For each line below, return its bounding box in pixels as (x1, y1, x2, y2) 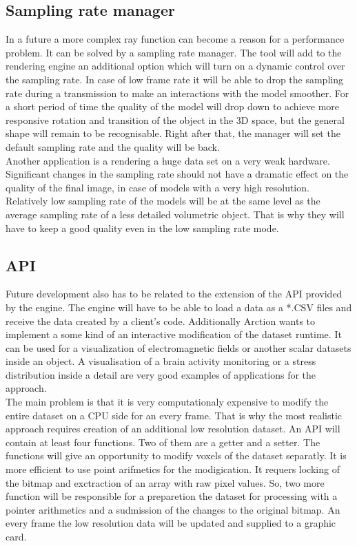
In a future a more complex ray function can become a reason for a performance (6, 32, 345, 46)
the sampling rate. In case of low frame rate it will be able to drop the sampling (6, 72, 343, 86)
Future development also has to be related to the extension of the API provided (6, 286, 343, 301)
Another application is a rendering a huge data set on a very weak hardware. (6, 153, 330, 167)
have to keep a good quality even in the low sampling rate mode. (6, 220, 279, 235)
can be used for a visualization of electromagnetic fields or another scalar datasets (6, 340, 351, 355)
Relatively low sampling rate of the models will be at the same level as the (6, 193, 320, 208)
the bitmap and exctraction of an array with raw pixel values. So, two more (6, 475, 325, 490)
